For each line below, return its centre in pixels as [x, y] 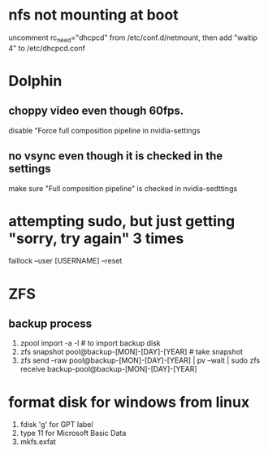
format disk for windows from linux [129, 402]
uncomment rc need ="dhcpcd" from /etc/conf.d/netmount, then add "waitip [133, 38]
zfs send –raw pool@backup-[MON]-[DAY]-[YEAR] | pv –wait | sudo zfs [140, 360]
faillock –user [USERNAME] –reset [65, 261]
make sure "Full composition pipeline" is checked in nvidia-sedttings [123, 188]
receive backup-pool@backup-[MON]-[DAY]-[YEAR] [108, 369]
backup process [50, 324]
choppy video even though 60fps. [96, 111]
